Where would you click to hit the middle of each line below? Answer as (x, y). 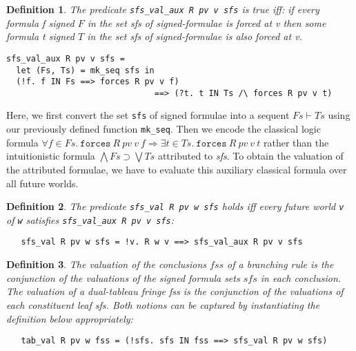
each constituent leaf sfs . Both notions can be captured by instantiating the (163, 304)
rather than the (296, 142)
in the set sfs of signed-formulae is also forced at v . (195, 36)
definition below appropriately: (70, 318)
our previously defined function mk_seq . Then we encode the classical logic (164, 129)
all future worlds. (42, 183)
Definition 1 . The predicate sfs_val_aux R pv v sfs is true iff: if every (163, 9)
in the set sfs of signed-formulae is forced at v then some (207, 22)
